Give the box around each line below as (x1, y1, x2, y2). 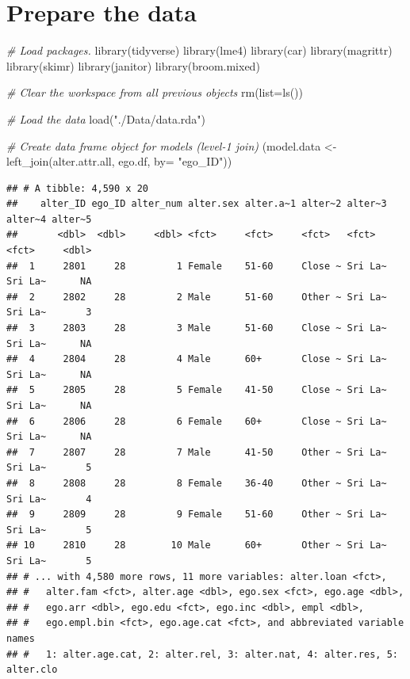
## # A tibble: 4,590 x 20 (6, 182, 148, 194)
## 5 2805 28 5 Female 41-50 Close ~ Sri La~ (6, 384, 387, 396)
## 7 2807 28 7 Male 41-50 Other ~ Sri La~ (6, 446, 387, 458)
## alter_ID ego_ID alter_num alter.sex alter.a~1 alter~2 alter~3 (6, 198, 387, 210)
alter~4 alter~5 (6, 213, 92, 225)
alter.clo (6, 664, 58, 676)
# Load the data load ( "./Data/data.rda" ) (6, 110, 205, 127)
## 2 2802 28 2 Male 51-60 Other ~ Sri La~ (6, 291, 387, 303)
